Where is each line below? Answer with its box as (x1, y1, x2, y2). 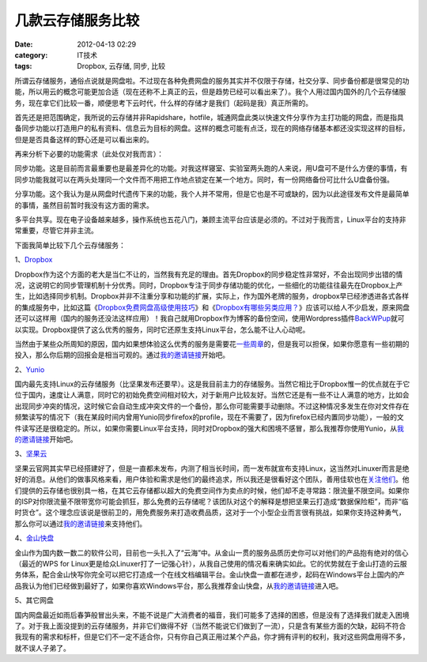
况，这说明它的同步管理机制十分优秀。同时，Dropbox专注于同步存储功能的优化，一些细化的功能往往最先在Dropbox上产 (14, 280, 403, 290)
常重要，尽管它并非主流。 (14, 226, 98, 235)
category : (14, 50, 48, 59)
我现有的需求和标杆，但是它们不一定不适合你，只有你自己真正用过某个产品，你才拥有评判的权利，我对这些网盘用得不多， (14, 632, 410, 641)
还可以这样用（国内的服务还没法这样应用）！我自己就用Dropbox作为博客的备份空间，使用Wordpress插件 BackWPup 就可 (14, 314, 405, 323)
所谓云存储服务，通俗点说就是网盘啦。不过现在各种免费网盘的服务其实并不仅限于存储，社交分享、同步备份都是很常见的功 (14, 76, 410, 85)
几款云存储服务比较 (14, 12, 140, 29)
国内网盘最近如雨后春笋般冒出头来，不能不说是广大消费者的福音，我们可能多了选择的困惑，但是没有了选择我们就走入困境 (14, 610, 410, 619)
